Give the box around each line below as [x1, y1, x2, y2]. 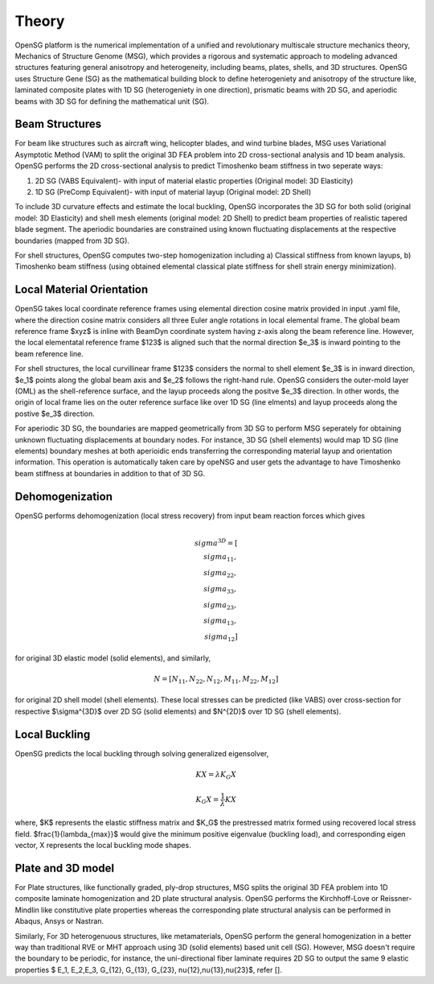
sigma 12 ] [203, 632, 238, 643]
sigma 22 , [203, 568, 237, 579]
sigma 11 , [203, 552, 237, 563]
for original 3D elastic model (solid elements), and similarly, [14, 653, 211, 663]
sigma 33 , [203, 584, 237, 595]
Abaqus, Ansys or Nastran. [14, 916, 104, 926]
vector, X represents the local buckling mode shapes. [14, 841, 192, 850]
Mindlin [14, 905, 39, 915]
